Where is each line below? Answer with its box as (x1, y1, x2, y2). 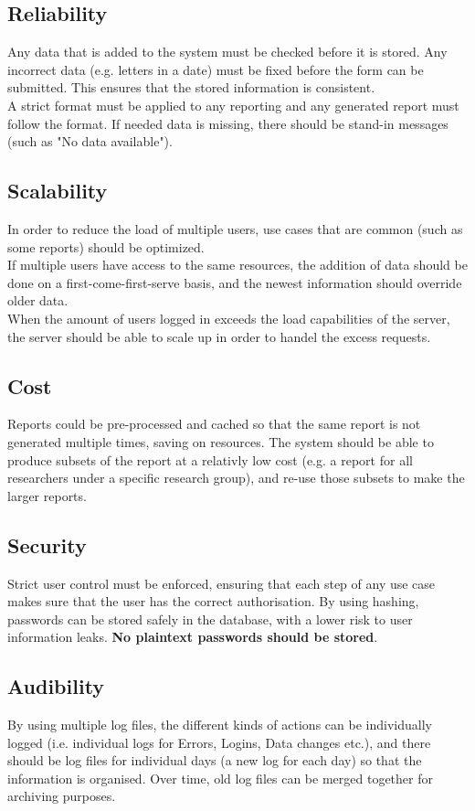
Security (7, 530, 87, 559)
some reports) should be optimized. (7, 237, 205, 256)
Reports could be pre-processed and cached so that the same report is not (7, 414, 421, 433)
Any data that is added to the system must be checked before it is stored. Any (7, 42, 448, 61)
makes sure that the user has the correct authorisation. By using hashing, (7, 592, 419, 611)
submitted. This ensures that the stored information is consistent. (7, 78, 375, 97)
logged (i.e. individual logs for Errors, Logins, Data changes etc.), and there (7, 732, 431, 752)
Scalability (7, 176, 108, 205)
